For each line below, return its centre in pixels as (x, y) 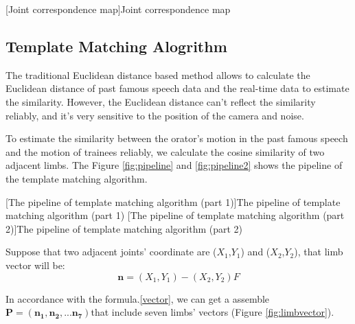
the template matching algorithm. (77, 178)
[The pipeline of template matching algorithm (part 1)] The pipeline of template (173, 201)
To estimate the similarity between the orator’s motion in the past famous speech (177, 138)
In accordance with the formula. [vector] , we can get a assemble (138, 298)
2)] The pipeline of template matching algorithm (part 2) (124, 228)
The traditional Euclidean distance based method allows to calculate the (158, 74)
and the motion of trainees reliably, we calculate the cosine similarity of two (165, 151)
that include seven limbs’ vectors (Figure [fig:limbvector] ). (213, 312)
